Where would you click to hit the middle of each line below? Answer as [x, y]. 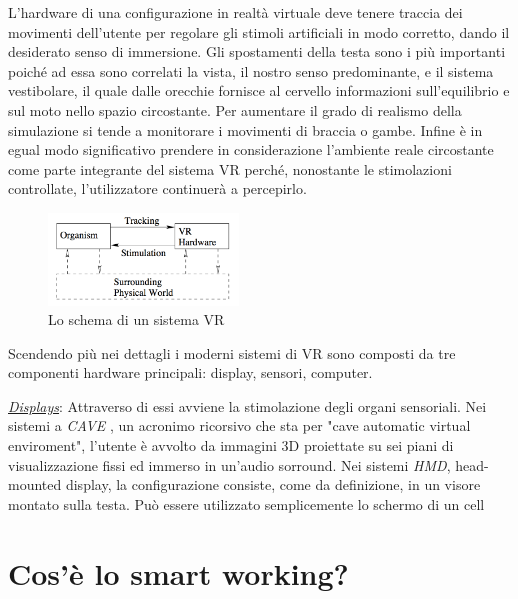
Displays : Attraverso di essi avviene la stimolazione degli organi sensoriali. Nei [247, 405]
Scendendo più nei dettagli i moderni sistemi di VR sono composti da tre [232, 352]
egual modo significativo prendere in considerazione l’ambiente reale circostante [251, 149]
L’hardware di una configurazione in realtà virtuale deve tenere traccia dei [235, 12]
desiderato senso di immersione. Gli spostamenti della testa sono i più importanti [257, 51]
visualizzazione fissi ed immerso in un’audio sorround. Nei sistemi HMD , [229, 464]
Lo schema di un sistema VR [136, 319]
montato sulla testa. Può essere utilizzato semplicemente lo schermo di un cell [246, 503]
